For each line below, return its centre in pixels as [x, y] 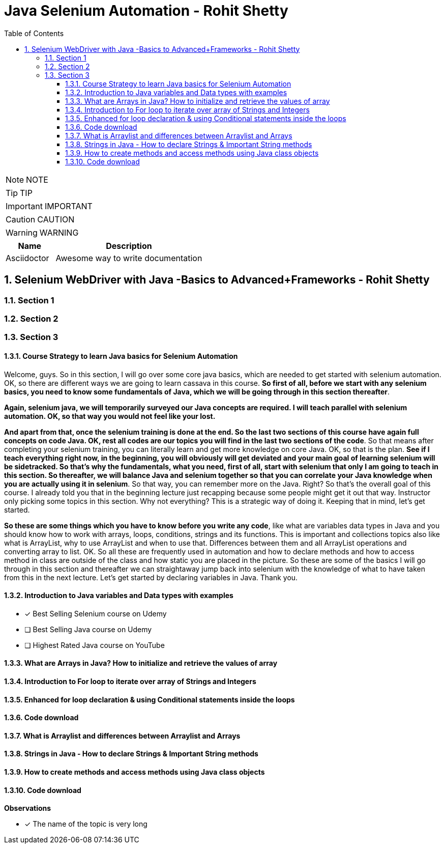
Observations [28, 808]
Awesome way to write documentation [129, 258]
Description [129, 246]
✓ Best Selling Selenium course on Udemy [96, 613]
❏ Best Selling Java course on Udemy [88, 629]
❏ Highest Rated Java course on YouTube [95, 645]
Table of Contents [34, 33]
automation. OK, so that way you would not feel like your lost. [110, 416]
